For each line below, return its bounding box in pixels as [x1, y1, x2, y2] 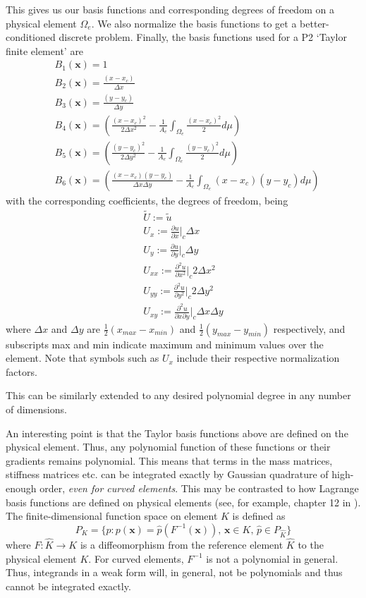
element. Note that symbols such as [6, 350, 159, 365]
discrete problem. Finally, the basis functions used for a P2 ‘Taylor [59, 30, 347, 44]
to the [298, 537, 324, 551]
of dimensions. [6, 402, 67, 417]
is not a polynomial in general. [206, 551, 338, 566]
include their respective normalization [176, 350, 340, 365]
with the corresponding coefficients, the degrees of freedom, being [6, 193, 288, 207]
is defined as [232, 508, 286, 523]
